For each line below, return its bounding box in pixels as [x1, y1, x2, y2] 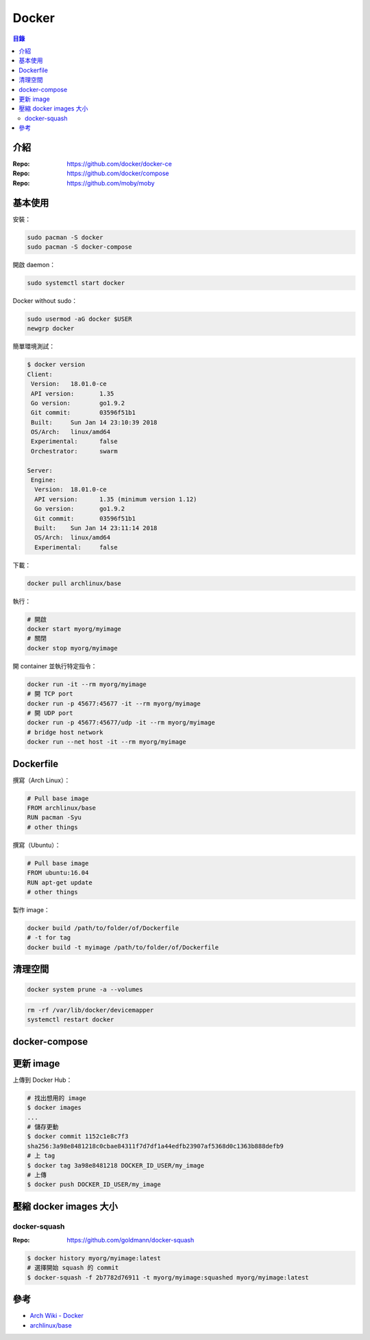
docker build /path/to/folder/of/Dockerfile [27, 924, 180, 932]
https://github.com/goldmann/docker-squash [66, 1236, 195, 1245]
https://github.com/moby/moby [66, 179, 155, 187]
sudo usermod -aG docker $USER [27, 315, 133, 323]
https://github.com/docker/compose [66, 169, 169, 178]
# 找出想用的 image [27, 1094, 87, 1102]
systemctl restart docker [27, 1016, 114, 1023]
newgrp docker [27, 325, 75, 332]
